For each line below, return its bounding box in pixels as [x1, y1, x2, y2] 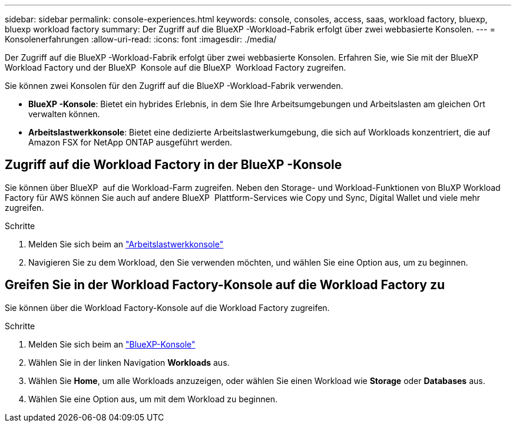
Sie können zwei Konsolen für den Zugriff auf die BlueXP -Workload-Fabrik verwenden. [5, 81, 343, 91]
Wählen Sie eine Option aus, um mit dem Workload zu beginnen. [28, 393, 277, 404]
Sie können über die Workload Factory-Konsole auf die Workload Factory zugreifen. [5, 302, 330, 313]
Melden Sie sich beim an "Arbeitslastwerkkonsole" [28, 239, 224, 249]
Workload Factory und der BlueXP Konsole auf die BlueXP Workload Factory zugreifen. [5, 62, 346, 72]
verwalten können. [28, 109, 100, 119]
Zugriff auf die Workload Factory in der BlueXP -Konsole [5, 157, 342, 173]
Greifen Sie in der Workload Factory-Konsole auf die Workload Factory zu [5, 277, 445, 293]
